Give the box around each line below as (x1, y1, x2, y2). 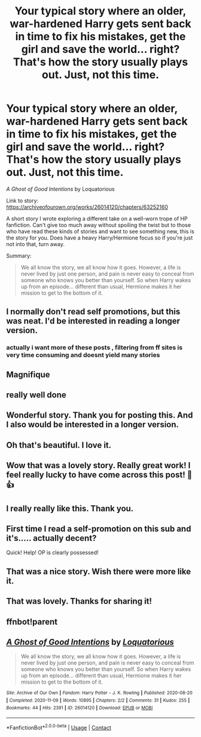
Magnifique (6, 369, 50, 379)
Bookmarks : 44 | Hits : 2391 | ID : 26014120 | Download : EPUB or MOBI (6, 705, 153, 711)
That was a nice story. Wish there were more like (6, 566, 191, 577)
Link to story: (6, 197, 39, 204)
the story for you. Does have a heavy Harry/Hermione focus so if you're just (6, 234, 193, 241)
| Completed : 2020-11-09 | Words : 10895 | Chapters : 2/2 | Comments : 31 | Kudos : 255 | (6, 697, 190, 703)
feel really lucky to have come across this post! (6, 470, 185, 480)
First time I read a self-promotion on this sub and (6, 523, 191, 534)
